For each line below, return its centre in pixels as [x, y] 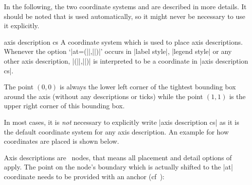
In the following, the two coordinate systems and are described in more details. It [125, 6]
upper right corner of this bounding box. [64, 106]
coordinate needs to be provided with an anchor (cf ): [84, 176]
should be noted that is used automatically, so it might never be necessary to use [125, 16]
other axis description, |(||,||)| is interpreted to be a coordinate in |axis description [126, 60]
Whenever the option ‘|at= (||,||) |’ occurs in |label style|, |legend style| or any [118, 51]
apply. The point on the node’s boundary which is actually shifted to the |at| [118, 167]
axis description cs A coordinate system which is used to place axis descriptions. [123, 42]
